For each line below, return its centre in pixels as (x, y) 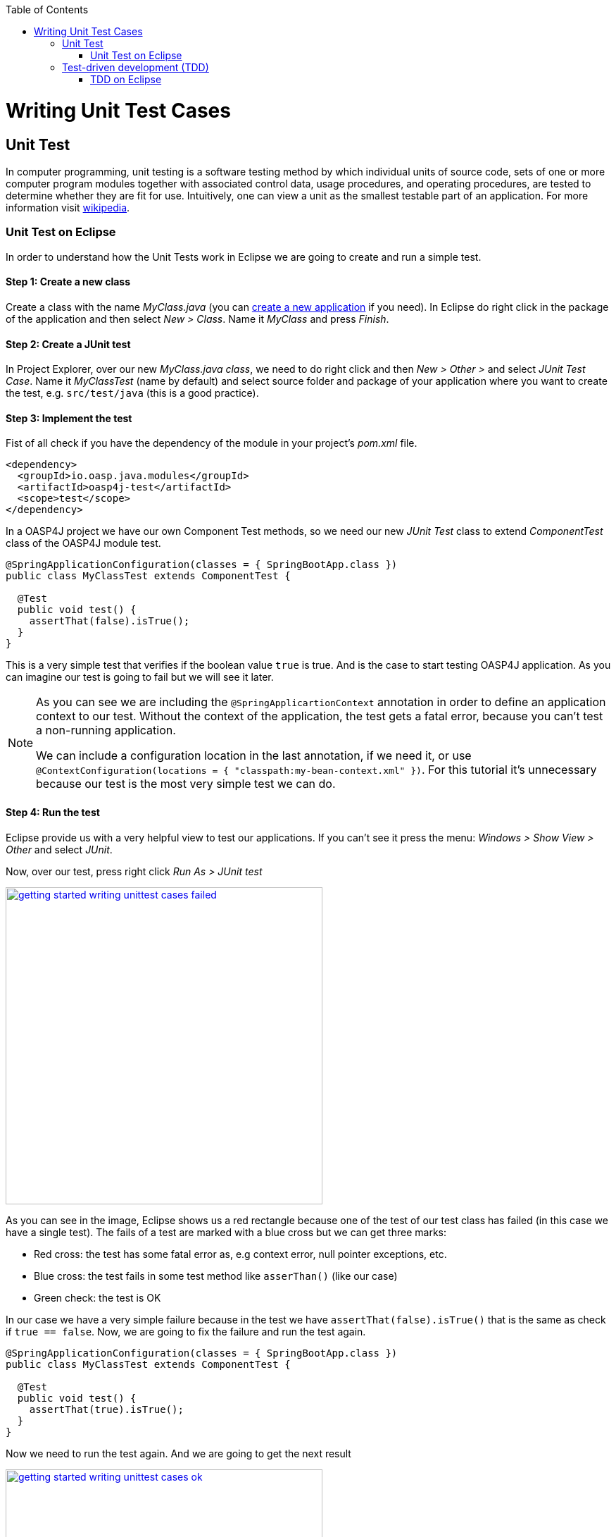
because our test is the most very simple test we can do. (186, 784)
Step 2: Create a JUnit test (68, 344)
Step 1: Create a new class (68, 282)
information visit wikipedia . (68, 207)
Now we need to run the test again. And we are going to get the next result (178, 1453)
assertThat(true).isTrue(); (106, 1409)
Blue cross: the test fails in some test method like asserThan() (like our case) (216, 1276)
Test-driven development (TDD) (136, 67)
